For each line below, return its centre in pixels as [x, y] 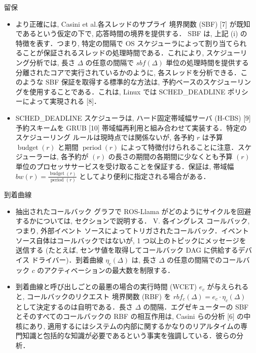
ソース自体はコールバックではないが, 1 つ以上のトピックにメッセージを [131, 240]
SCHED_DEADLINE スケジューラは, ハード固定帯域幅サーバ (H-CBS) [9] [133, 117]
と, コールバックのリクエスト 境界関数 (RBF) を [93, 296]
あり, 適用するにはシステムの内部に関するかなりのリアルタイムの [135, 326]
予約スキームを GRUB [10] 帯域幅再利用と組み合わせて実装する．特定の [131, 127]
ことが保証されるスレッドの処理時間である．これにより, [113, 53]
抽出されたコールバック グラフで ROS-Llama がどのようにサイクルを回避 [133, 211]
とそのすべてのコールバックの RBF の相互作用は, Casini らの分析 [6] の [130, 316]
